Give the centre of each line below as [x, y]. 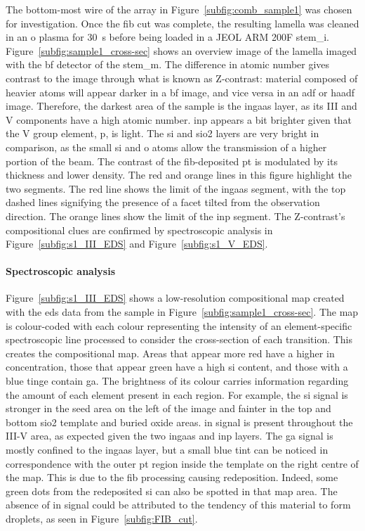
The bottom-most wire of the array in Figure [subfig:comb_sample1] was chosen [179, 9]
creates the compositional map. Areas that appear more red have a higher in [170, 353]
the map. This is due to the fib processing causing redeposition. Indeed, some [172, 477]
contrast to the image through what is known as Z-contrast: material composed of [182, 78]
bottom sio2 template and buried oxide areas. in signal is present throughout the [179, 422]
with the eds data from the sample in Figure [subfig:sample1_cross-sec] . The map [182, 312]
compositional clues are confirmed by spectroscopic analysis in [139, 230]
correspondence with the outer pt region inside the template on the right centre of [182, 463]
